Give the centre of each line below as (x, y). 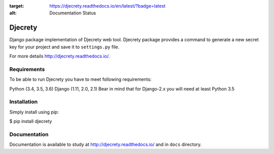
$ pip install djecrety (31, 121)
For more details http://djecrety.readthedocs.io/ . (60, 56)
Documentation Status (73, 13)
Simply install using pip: (34, 112)
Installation (24, 102)
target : (17, 6)
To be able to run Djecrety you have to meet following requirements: (80, 79)
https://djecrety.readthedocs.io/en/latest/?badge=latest (108, 6)
